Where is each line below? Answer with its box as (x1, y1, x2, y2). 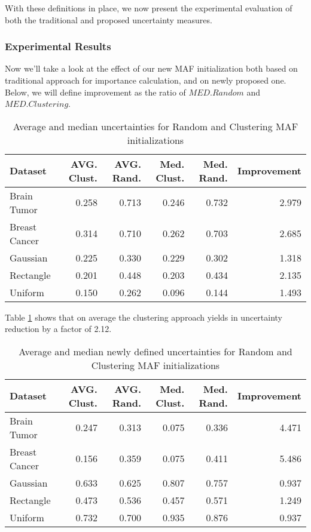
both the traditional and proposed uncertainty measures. (5, 13, 212, 26)
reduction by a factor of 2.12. (5, 322, 112, 335)
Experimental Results (5, 39, 111, 54)
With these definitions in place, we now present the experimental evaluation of (5, 2, 292, 14)
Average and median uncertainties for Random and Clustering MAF (13, 119, 298, 133)
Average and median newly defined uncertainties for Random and (19, 344, 292, 358)
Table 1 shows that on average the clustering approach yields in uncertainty (5, 310, 283, 323)
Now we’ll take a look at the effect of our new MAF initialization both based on (5, 62, 298, 75)
